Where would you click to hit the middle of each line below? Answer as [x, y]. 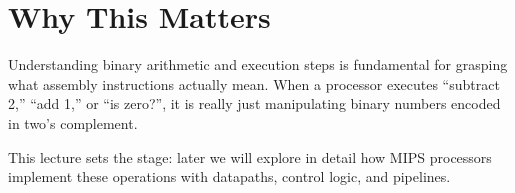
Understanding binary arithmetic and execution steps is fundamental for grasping [258, 64]
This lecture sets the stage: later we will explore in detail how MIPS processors [250, 156]
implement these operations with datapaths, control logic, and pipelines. [229, 176]
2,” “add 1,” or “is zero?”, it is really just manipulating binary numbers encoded [254, 103]
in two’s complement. [73, 122]
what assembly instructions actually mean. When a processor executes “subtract [254, 83]
